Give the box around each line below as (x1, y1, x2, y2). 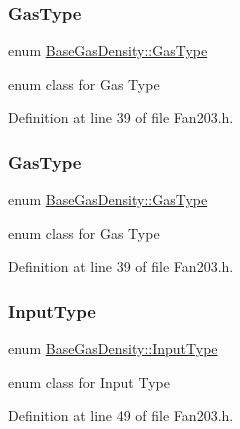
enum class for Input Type (8, 371, 170, 392)
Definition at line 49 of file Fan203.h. (8, 405, 234, 426)
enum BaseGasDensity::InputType (8, 338, 218, 359)
